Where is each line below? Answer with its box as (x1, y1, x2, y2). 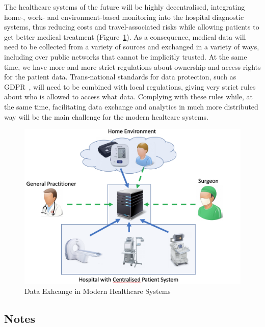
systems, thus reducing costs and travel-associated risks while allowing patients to (4, 21, 259, 32)
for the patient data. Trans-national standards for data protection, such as (4, 71, 236, 82)
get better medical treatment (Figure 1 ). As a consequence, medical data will (4, 31, 246, 42)
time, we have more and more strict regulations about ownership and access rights (4, 61, 261, 72)
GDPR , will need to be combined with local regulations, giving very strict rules (4, 81, 256, 92)
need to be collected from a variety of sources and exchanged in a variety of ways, (4, 41, 259, 52)
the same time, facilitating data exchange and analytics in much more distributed (4, 101, 258, 112)
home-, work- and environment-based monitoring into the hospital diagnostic (4, 11, 244, 22)
